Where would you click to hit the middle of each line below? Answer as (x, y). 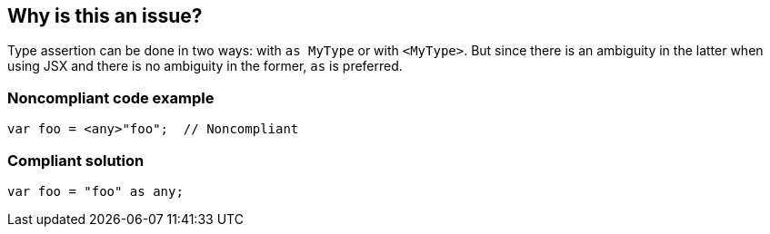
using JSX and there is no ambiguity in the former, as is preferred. (205, 66)
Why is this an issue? (105, 16)
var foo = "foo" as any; (95, 191)
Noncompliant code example (111, 97)
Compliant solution (76, 160)
